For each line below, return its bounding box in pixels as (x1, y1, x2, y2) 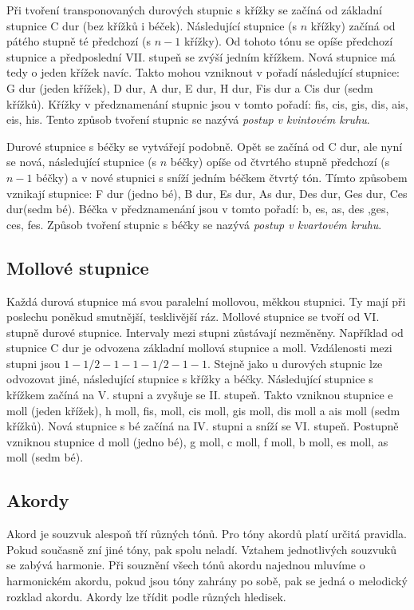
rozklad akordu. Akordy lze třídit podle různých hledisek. (6, 588, 286, 604)
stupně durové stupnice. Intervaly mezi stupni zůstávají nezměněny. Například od (6, 323, 404, 340)
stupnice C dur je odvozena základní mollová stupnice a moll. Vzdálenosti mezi (6, 339, 392, 356)
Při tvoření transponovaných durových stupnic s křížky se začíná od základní (6, 2, 382, 18)
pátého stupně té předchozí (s (6, 33, 152, 50)
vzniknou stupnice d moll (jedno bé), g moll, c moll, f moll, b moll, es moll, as (6, 433, 388, 450)
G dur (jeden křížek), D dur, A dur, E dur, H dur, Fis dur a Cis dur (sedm (6, 79, 373, 96)
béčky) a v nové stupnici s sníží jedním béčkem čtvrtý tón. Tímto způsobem (36, 168, 408, 185)
